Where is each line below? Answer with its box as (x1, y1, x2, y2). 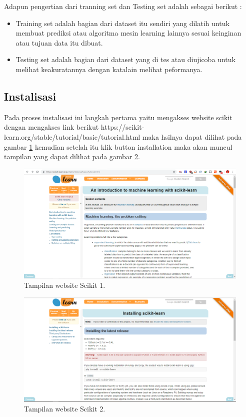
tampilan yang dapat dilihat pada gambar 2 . (4, 151, 140, 162)
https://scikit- (100, 122, 144, 132)
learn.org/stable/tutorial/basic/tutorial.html (4, 131, 140, 142)
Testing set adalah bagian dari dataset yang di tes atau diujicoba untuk (15, 54, 235, 65)
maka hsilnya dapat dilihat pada (142, 131, 242, 142)
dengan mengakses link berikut (4, 122, 99, 132)
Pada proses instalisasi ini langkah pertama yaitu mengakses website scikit (4, 112, 232, 122)
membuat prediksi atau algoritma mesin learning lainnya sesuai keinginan (15, 28, 241, 38)
